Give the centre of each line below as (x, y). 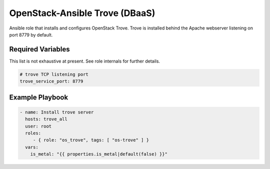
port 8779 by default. (31, 34)
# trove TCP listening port (54, 74)
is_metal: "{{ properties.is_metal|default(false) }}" (99, 154)
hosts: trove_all (46, 119)
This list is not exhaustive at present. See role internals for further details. (84, 61)
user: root (38, 126)
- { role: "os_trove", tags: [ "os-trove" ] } (91, 140)
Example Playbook (39, 97)
